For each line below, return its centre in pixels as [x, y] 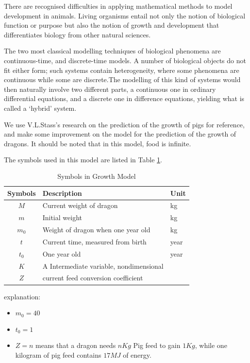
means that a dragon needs [76, 345]
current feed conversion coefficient [93, 278]
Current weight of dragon [80, 205]
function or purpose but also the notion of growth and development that [112, 25]
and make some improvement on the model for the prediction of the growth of [120, 134]
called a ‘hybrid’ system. [40, 108]
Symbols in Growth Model [97, 176]
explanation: [22, 296]
